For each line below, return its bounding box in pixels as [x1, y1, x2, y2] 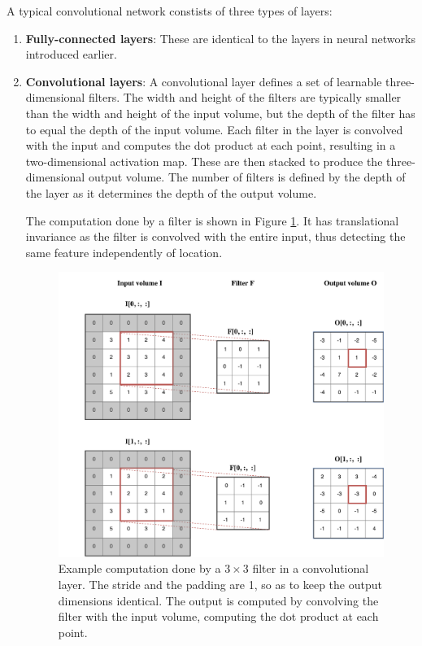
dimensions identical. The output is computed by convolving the [58, 591, 379, 609]
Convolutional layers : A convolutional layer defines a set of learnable [25, 72, 382, 89]
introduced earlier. [25, 46, 117, 63]
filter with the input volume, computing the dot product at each [58, 608, 379, 625]
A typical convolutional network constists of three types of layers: [7, 2, 333, 19]
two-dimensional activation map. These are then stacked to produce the [25, 152, 383, 169]
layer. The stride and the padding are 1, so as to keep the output [58, 576, 382, 593]
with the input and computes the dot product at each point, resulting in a [25, 137, 396, 154]
